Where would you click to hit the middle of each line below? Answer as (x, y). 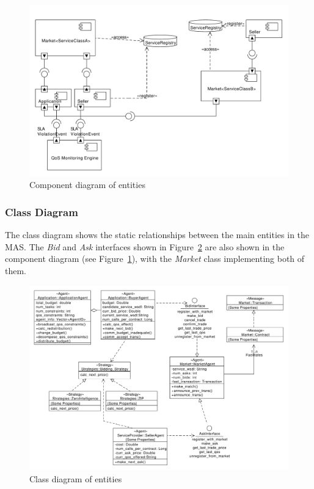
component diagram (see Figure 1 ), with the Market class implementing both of (155, 259)
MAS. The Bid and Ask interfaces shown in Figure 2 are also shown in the (145, 246)
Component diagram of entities (87, 185)
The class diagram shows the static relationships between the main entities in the (157, 235)
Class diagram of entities (76, 478)
